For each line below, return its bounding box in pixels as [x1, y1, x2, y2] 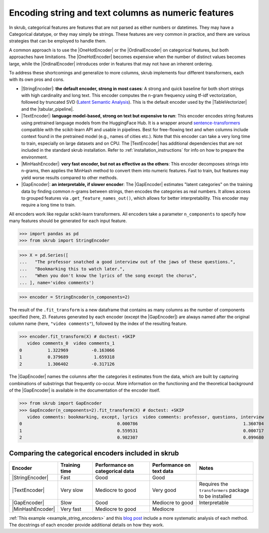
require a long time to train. [21, 202, 76, 208]
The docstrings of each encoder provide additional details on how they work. [9, 522, 165, 528]
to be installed [199, 492, 232, 499]
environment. [21, 154, 48, 160]
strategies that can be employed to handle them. [9, 38, 107, 44]
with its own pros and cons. [9, 76, 64, 83]
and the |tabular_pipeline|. [21, 106, 74, 112]
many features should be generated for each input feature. [9, 218, 127, 224]
